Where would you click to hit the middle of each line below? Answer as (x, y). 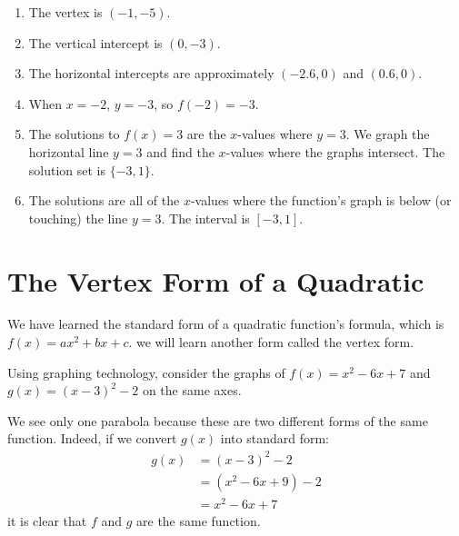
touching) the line (78, 218)
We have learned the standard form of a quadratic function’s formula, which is (226, 324)
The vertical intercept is (95, 42)
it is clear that (47, 520)
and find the (180, 151)
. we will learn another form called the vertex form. (271, 342)
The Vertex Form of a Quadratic (216, 280)
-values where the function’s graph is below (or (321, 200)
